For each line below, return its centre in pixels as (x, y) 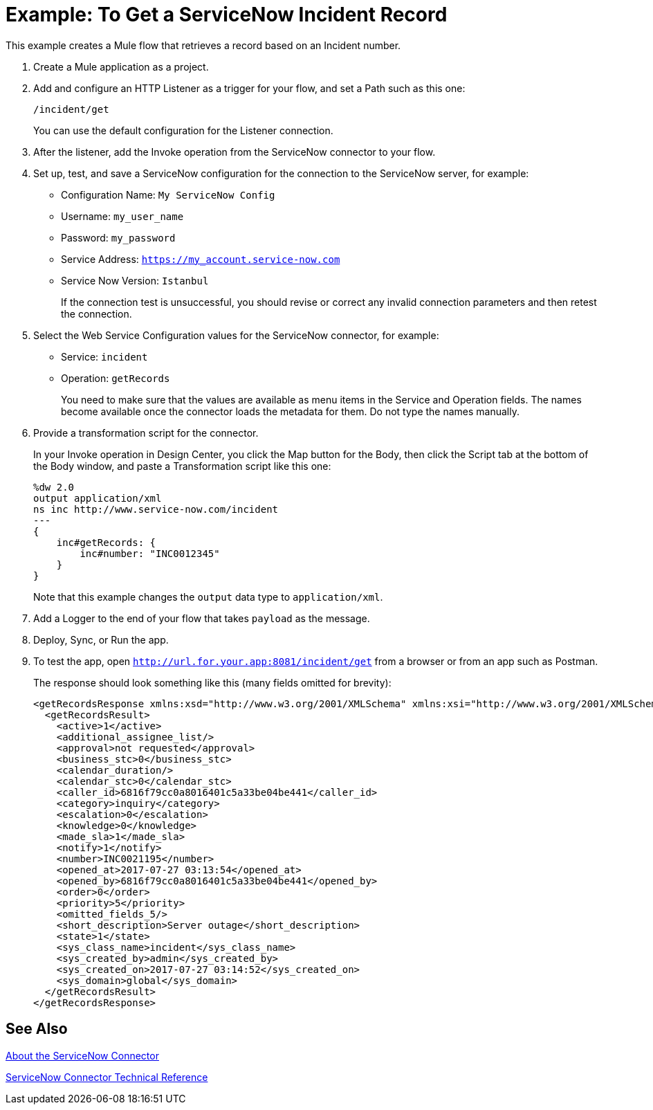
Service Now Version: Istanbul (135, 280)
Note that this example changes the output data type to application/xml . (208, 597)
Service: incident (104, 356)
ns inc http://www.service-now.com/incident (156, 509)
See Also (37, 1029)
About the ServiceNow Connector (82, 1055)
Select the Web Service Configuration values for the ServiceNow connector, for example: (236, 335)
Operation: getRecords (116, 378)
